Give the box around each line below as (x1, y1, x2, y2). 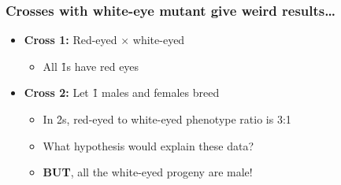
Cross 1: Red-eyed (24, 31, 117, 48)
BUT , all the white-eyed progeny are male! (43, 164, 253, 180)
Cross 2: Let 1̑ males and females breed (24, 84, 220, 101)
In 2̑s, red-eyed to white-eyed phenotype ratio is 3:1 (43, 111, 291, 127)
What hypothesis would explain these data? (43, 137, 254, 154)
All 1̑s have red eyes (43, 57, 139, 74)
